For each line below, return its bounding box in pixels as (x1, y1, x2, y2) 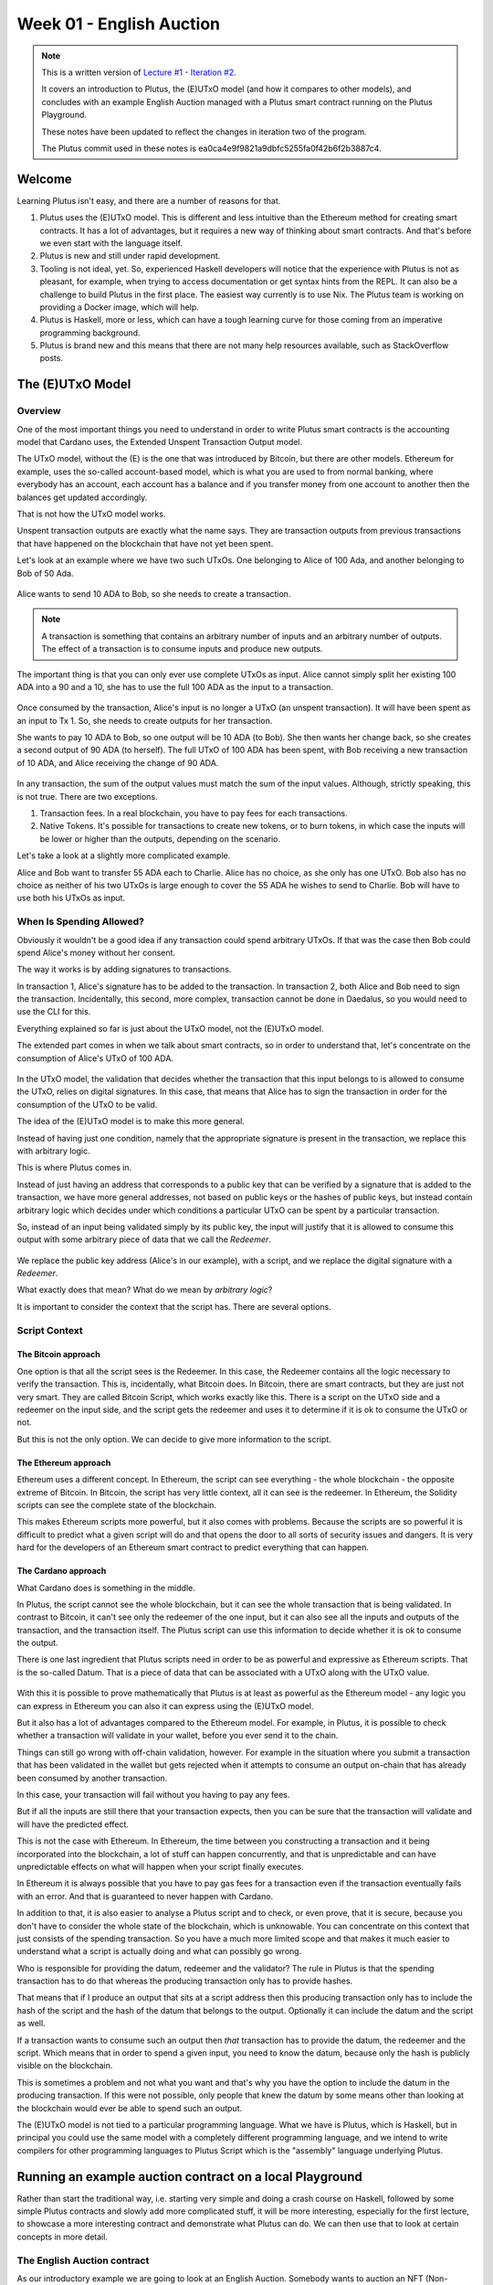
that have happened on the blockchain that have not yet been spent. (16, 537, 274, 548)
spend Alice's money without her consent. (16, 947, 176, 958)
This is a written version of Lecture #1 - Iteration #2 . (41, 67, 236, 78)
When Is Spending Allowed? (16, 915, 145, 928)
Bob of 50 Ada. (16, 568, 74, 579)
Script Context (16, 1323, 83, 1336)
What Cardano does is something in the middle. (16, 1582, 195, 1593)
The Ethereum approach (16, 1457, 111, 1468)
